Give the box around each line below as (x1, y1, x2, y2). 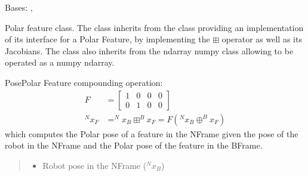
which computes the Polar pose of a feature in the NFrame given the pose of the (5, 127, 298, 140)
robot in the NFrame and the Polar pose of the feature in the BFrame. (5, 139, 263, 152)
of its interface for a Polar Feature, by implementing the (5, 33, 210, 45)
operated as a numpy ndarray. (5, 56, 115, 69)
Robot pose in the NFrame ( (42, 159, 147, 171)
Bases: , (5, 1, 33, 13)
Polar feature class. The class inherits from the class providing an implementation (5, 21, 304, 33)
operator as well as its (221, 33, 302, 45)
